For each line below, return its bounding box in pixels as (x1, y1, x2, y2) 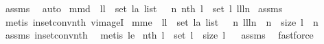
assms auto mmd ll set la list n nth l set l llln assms (5, 1, 283, 15)
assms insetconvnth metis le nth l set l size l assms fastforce (5, 28, 314, 42)
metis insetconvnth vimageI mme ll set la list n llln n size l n (5, 14, 319, 28)
